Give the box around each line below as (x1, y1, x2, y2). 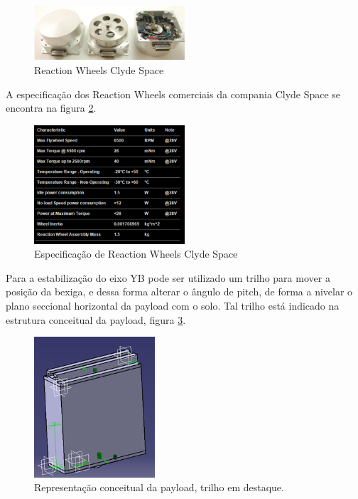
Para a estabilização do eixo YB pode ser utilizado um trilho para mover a (6, 270, 330, 285)
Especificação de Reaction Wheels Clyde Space (34, 246, 238, 261)
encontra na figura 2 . (6, 100, 97, 115)
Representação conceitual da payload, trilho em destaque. (34, 480, 284, 495)
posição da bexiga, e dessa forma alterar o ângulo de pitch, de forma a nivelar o (6, 284, 353, 299)
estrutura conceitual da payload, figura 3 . (6, 312, 186, 327)
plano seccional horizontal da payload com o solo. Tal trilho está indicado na (6, 298, 340, 312)
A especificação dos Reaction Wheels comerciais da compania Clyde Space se (6, 86, 341, 101)
